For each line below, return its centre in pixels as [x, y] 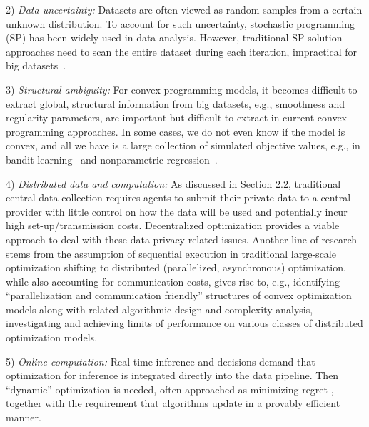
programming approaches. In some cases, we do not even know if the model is [176, 131]
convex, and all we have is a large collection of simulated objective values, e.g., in [183, 145]
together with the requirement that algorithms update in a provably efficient [173, 403]
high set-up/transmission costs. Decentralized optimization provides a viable [173, 225]
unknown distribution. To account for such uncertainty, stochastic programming [181, 23]
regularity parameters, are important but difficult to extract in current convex [177, 117]
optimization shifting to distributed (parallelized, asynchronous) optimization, [176, 267]
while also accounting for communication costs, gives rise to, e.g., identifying [173, 281]
